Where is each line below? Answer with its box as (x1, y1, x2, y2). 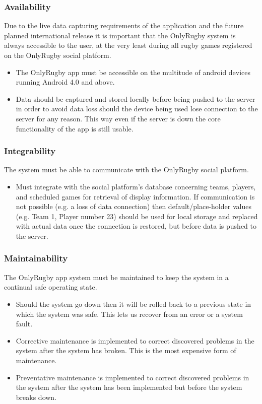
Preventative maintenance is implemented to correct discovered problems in (16, 372, 249, 382)
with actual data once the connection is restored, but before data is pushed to (16, 221, 256, 231)
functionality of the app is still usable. (16, 123, 134, 133)
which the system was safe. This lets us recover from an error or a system (16, 308, 243, 319)
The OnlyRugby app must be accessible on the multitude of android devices (16, 66, 251, 77)
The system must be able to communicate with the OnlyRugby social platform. (4, 164, 249, 175)
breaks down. (16, 391, 57, 402)
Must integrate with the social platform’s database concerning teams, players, (16, 181, 256, 191)
